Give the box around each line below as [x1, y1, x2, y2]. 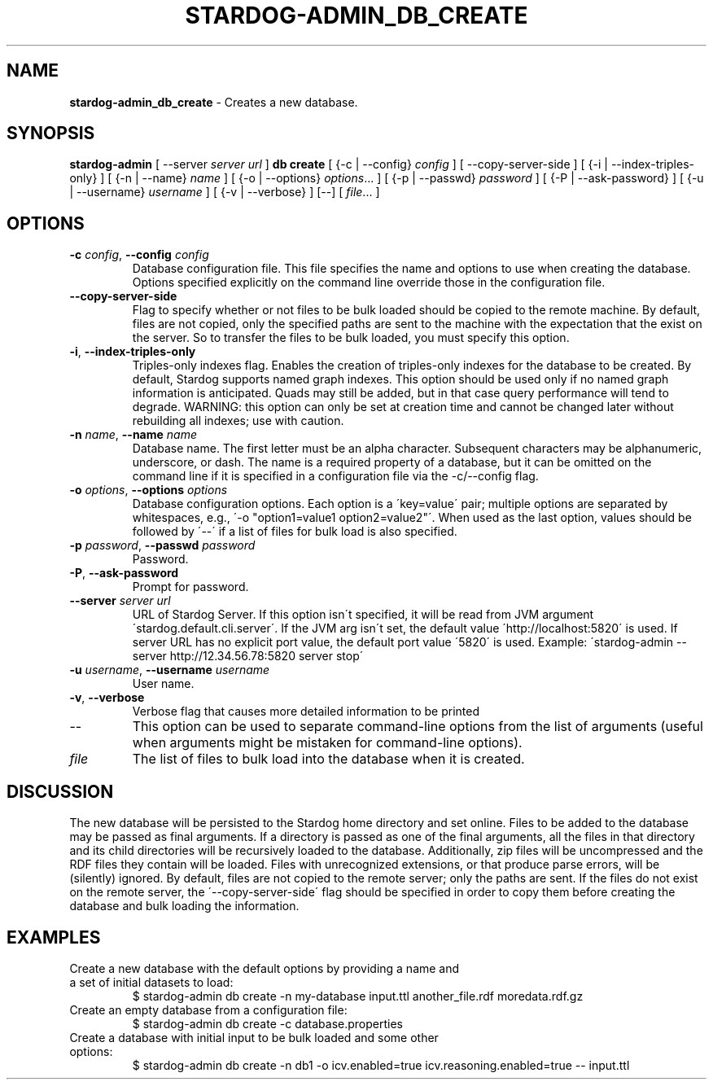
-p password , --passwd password [69, 538, 256, 553]
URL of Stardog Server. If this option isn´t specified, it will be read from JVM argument [132, 607, 594, 622]
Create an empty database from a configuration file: [69, 1002, 348, 1017]
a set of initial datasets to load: [69, 974, 234, 989]
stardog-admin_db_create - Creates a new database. [69, 94, 358, 109]
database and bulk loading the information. [69, 899, 300, 913]
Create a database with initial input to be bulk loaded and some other [69, 1030, 439, 1044]
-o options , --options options [69, 483, 228, 497]
